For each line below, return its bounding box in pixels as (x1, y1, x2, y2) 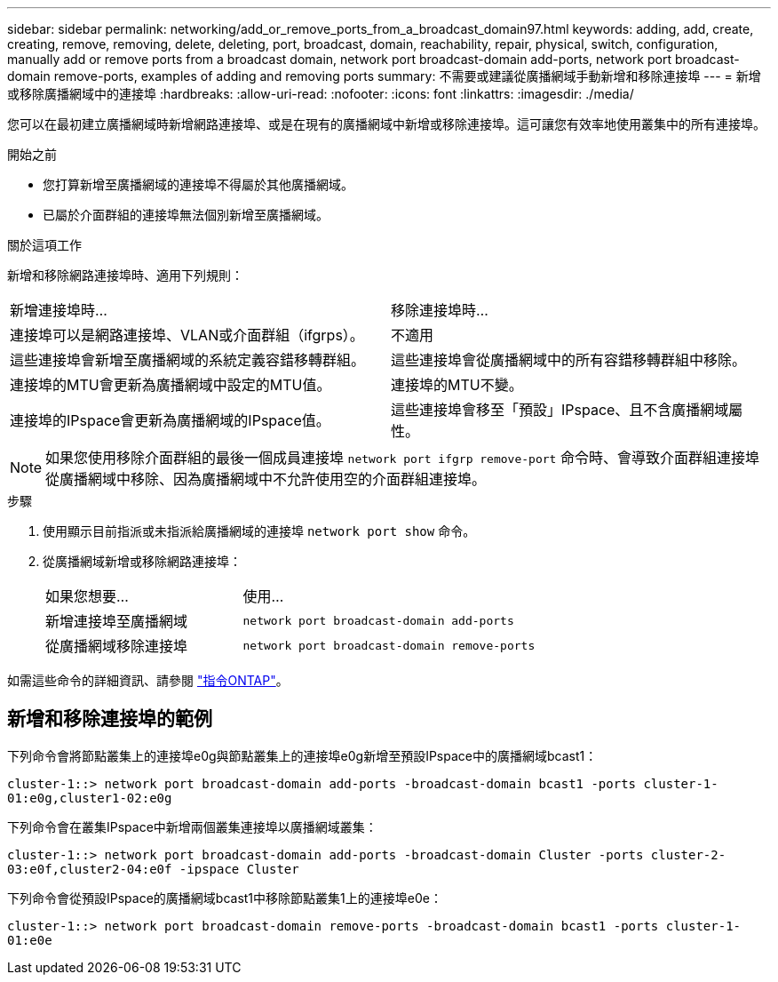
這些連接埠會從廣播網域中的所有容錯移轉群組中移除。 (391, 351, 747, 369)
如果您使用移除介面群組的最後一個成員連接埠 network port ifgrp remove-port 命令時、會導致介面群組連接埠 (45, 449, 759, 467)
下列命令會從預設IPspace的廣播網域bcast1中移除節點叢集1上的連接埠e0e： (7, 890, 442, 906)
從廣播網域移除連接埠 (45, 637, 188, 655)
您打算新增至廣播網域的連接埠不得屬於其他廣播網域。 (43, 177, 353, 192)
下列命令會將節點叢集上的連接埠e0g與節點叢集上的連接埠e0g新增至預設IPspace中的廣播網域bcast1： (7, 747, 598, 763)
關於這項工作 (7, 237, 82, 252)
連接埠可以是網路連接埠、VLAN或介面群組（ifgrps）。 (10, 326, 364, 344)
